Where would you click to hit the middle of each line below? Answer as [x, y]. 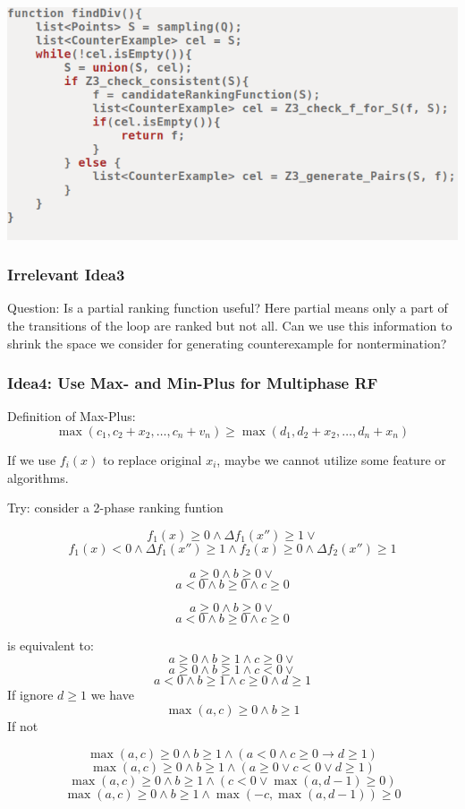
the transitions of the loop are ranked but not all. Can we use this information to [230, 325]
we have [112, 695]
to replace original [152, 459]
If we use [32, 459]
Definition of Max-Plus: [72, 416]
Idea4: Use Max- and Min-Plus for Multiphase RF [193, 383]
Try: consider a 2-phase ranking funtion [115, 508]
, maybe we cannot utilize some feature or [331, 459]
